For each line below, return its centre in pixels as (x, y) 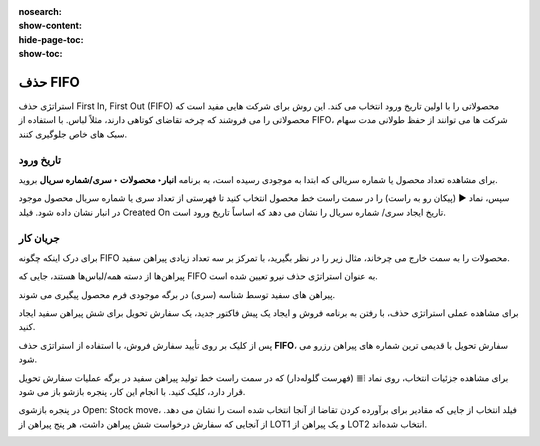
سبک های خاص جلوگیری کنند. (73, 134)
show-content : (50, 26)
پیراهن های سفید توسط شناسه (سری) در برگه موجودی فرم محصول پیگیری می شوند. (177, 294)
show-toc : (40, 54)
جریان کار (39, 238)
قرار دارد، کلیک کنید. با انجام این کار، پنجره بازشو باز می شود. (132, 392)
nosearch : (40, 11)
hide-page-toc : (51, 39)
